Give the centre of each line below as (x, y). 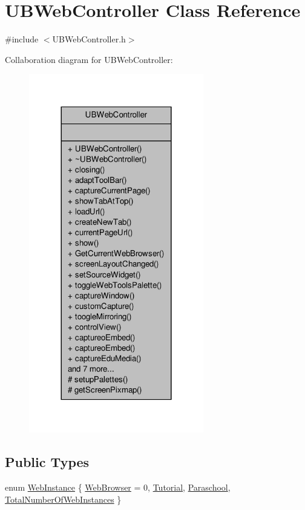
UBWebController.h (89, 39)
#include (22, 39)
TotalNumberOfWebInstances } (63, 499)
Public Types (47, 462)
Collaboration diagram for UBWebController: (89, 59)
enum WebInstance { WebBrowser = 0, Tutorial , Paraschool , (118, 487)
